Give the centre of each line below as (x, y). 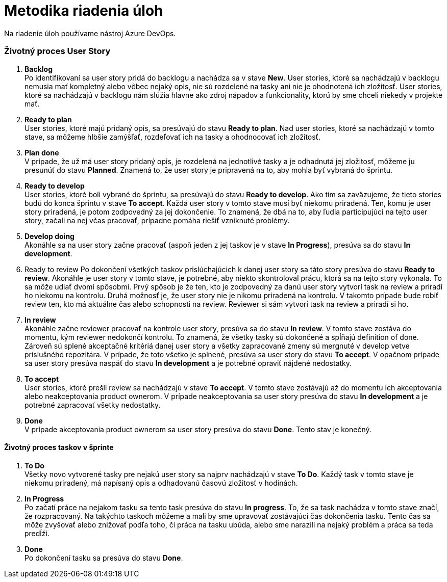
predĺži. (37, 533)
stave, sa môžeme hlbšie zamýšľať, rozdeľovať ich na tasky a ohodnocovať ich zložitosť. (172, 137)
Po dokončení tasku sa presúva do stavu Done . (104, 558)
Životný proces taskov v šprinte (59, 447)
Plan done (42, 152)
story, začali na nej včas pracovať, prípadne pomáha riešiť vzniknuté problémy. (157, 220)
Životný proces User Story (57, 51)
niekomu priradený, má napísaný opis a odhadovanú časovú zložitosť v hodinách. (161, 483)
